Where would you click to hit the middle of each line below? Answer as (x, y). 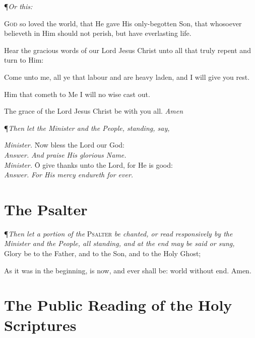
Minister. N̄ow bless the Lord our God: (64, 145)
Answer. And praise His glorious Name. (65, 154)
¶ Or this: (18, 6)
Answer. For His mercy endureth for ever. (69, 175)
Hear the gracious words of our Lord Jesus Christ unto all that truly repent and (127, 50)
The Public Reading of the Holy (118, 305)
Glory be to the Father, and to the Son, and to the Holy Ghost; (103, 253)
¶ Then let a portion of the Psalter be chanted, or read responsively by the (118, 233)
